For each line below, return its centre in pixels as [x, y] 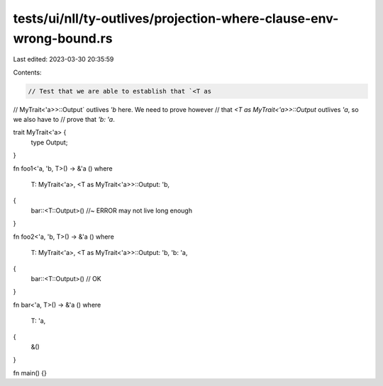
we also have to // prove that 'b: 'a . [64, 120]
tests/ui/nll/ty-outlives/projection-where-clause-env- [176, 18]
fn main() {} [30, 373]
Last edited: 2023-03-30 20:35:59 [63, 59]
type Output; [49, 142]
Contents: [27, 72]
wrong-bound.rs [63, 38]
